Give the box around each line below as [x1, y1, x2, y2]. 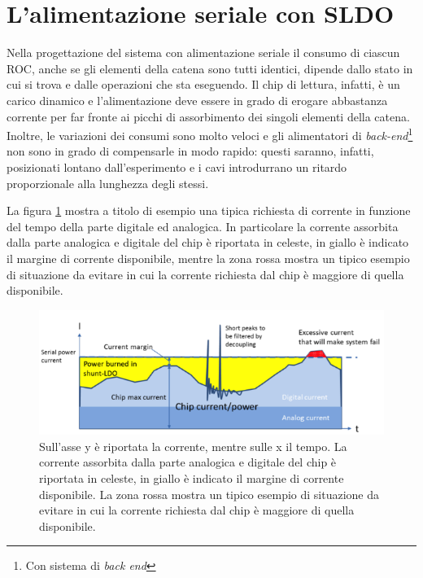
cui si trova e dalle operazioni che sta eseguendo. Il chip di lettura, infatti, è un [7, 76, 400, 93]
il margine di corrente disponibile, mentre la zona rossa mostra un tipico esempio [7, 249, 410, 266]
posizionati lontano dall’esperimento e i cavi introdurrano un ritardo [7, 158, 347, 175]
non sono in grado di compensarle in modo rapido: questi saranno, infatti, [7, 142, 374, 160]
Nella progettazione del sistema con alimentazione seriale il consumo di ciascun [7, 44, 400, 61]
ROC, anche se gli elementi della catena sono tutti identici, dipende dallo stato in [7, 59, 413, 77]
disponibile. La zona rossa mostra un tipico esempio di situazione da [39, 485, 380, 502]
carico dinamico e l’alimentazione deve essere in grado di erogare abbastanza [7, 91, 388, 108]
